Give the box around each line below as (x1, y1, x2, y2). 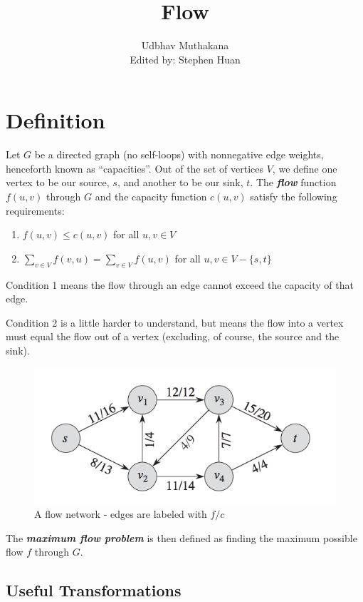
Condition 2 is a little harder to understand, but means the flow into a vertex (6, 315, 344, 330)
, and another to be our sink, (117, 175, 243, 190)
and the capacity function (95, 189, 207, 204)
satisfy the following (250, 189, 337, 204)
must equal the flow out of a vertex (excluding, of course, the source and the (6, 329, 340, 344)
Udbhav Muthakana (141, 38, 229, 53)
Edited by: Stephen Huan (130, 51, 241, 66)
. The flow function (250, 175, 337, 190)
